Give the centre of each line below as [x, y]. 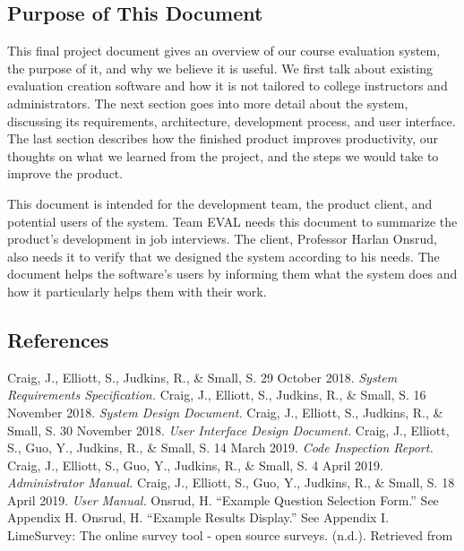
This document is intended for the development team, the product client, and [220, 203]
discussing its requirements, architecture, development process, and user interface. [232, 121]
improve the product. [65, 173]
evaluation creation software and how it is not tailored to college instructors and [228, 86]
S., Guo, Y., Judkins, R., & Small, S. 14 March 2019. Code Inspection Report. [220, 448]
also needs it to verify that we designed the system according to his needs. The [223, 256]
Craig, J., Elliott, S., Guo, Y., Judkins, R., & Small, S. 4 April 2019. [195, 465]
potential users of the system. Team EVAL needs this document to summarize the [232, 221]
